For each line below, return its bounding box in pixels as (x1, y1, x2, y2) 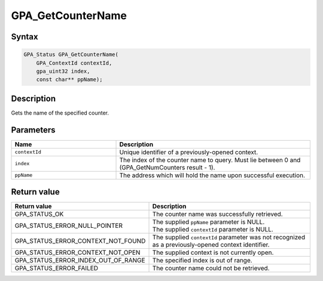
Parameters (11, 125, 56, 135)
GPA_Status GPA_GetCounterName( (23, 51, 119, 58)
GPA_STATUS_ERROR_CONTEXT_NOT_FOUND (14, 237, 146, 245)
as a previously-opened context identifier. (152, 240, 270, 249)
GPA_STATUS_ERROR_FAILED (14, 264, 99, 273)
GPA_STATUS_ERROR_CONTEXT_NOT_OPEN (14, 248, 141, 257)
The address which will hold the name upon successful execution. (119, 171, 305, 179)
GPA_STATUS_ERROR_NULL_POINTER (14, 221, 123, 230)
